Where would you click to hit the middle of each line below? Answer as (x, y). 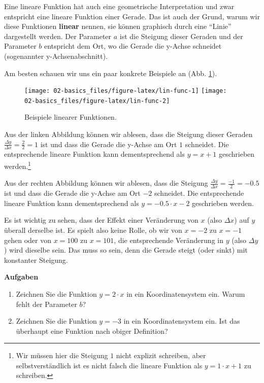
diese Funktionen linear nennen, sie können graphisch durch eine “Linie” (118, 26)
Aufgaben (21, 277)
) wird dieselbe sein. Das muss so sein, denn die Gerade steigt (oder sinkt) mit (126, 250)
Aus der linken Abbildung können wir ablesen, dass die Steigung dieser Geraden (128, 134)
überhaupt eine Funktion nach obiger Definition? (92, 330)
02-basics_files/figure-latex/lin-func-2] (97, 101)
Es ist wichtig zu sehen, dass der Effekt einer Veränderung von (101, 220)
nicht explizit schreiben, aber (161, 355)
